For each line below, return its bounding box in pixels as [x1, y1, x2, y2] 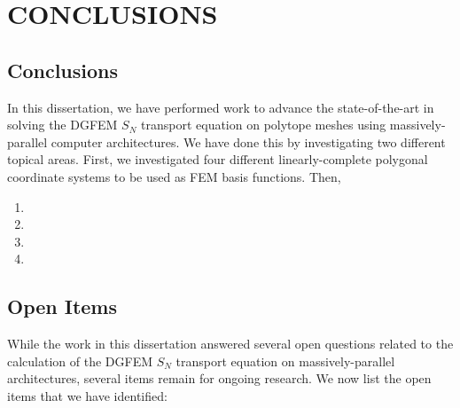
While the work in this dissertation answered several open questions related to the [7, 334, 454, 353]
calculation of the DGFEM [7, 351, 153, 370]
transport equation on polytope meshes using [141, 115, 386, 134]
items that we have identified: [7, 386, 168, 404]
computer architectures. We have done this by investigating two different [51, 132, 446, 151]
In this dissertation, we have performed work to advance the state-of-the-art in [7, 98, 434, 116]
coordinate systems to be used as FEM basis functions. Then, [7, 167, 341, 185]
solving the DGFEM [7, 115, 118, 134]
